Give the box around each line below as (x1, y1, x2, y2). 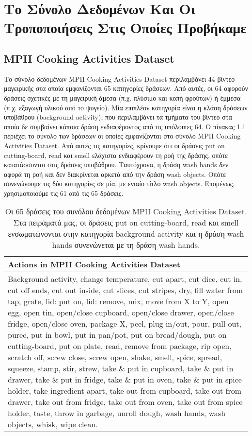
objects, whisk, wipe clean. (8, 419, 98, 430)
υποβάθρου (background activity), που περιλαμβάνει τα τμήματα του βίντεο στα (4, 112, 232, 122)
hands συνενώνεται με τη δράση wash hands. (52, 239, 200, 251)
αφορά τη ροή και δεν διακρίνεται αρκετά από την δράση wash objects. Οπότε (4, 169, 226, 179)
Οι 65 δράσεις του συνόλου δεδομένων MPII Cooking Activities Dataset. (5, 206, 247, 217)
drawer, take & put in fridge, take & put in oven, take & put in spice (8, 374, 242, 385)
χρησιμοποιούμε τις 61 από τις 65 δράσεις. (4, 188, 124, 198)
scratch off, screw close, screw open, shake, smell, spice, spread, (8, 351, 222, 363)
